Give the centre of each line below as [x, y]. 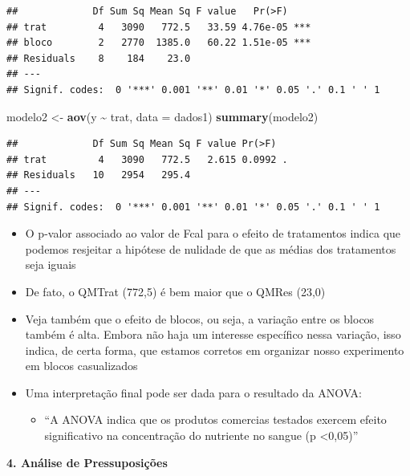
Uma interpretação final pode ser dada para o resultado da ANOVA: [193, 392]
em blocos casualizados [81, 366]
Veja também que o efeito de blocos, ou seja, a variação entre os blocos [200, 318]
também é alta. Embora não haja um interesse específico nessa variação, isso [213, 334]
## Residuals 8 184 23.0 [99, 58]
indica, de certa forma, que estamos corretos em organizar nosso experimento [215, 350]
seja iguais [51, 264]
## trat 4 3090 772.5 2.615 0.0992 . [147, 159]
